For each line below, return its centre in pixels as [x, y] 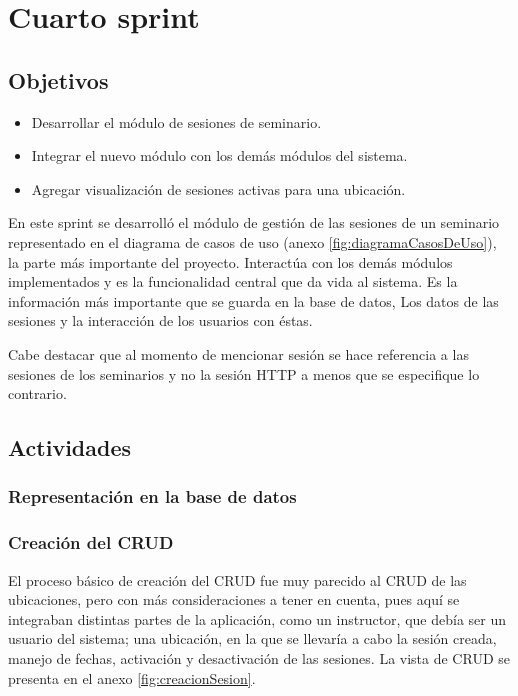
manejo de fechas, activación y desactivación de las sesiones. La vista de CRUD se [259, 657]
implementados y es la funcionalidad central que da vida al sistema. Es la [233, 281]
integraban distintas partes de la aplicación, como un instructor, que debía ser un [257, 618]
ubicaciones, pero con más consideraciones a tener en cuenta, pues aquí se [234, 599]
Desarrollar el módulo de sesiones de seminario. [176, 121]
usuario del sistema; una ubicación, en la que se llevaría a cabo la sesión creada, [252, 638]
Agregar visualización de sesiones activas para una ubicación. [218, 188]
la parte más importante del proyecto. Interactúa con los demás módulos [230, 261]
